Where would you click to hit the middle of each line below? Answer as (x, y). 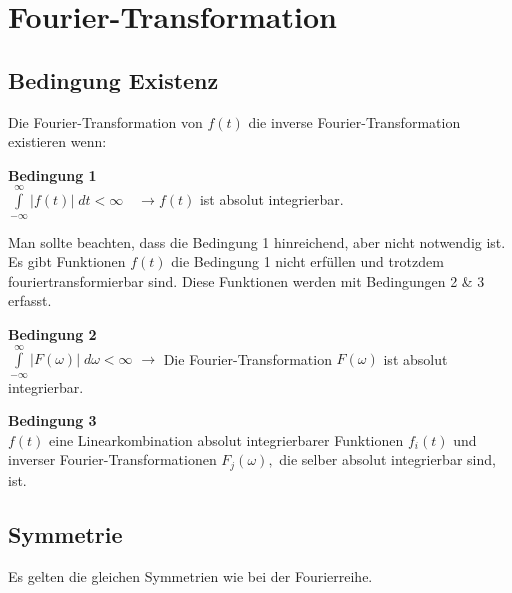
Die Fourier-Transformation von (105, 121)
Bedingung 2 (52, 333)
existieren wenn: (57, 141)
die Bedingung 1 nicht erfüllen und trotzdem (307, 261)
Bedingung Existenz (113, 79)
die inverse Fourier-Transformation (354, 121)
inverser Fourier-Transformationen (112, 459)
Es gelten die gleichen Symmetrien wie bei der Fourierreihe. (190, 575)
